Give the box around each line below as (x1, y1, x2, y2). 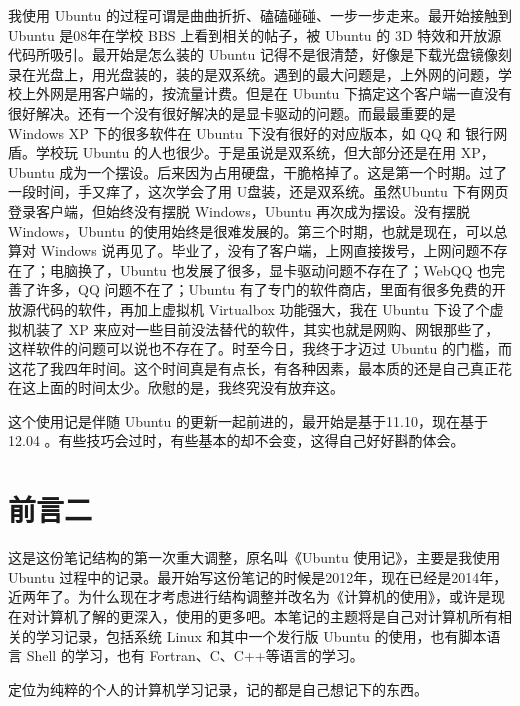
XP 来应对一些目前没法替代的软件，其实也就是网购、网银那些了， (68, 318, 500, 339)
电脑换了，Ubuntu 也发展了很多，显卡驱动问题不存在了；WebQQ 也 (49, 259, 492, 280)
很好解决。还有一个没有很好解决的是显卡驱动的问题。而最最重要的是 (8, 102, 456, 123)
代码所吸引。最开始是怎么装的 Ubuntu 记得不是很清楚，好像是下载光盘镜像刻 (8, 44, 513, 65)
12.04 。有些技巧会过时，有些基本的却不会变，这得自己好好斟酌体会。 (8, 430, 465, 451)
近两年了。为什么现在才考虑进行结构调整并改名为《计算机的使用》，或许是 (8, 586, 491, 607)
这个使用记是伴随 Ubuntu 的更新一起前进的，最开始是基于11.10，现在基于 (8, 410, 488, 431)
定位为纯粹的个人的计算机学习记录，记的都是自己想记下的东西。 (8, 678, 428, 699)
